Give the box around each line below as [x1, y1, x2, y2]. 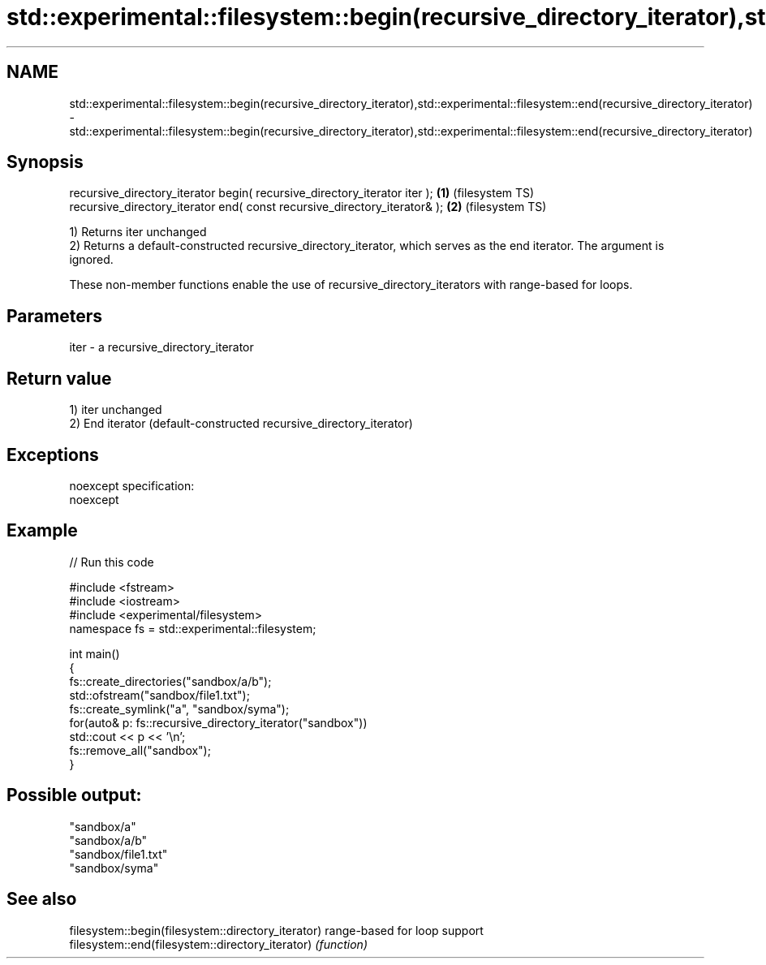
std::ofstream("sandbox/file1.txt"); [69, 687, 250, 702]
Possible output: [6, 785, 142, 806]
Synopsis [6, 152, 84, 173]
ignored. [69, 252, 114, 267]
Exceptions [6, 444, 99, 465]
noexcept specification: [69, 478, 195, 493]
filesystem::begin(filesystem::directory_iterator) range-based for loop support [69, 923, 484, 937]
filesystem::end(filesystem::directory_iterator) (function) [69, 937, 368, 951]
